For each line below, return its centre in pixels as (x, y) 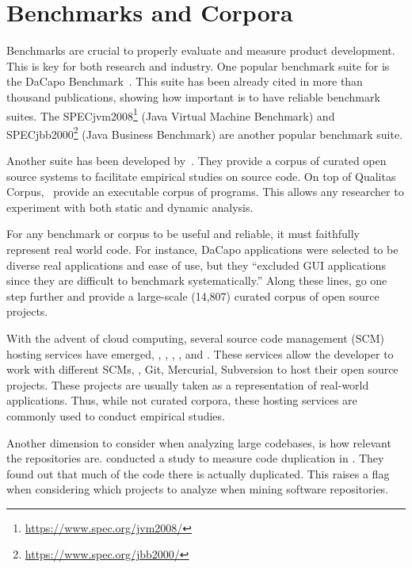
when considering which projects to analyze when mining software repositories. (198, 489)
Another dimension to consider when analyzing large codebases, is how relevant (199, 442)
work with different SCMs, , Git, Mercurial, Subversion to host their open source (202, 369)
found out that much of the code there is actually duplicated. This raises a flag (198, 473)
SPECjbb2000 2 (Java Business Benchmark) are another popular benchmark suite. (205, 132)
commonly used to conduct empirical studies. (116, 415)
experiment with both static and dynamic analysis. (130, 207)
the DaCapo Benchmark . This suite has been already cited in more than (185, 81)
